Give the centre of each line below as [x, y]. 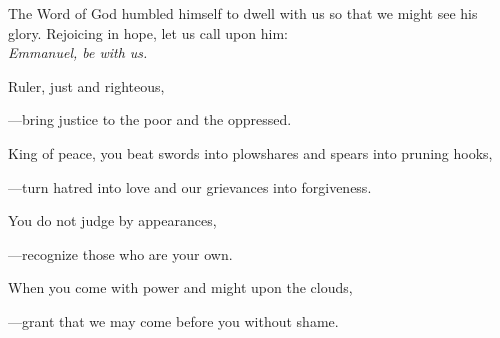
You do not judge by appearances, [112, 220]
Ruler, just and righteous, [86, 85]
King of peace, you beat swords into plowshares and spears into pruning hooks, [250, 152]
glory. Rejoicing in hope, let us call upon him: [148, 32]
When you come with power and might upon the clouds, [180, 287]
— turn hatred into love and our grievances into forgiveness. [190, 186]
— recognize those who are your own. [120, 253]
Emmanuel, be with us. [78, 52]
